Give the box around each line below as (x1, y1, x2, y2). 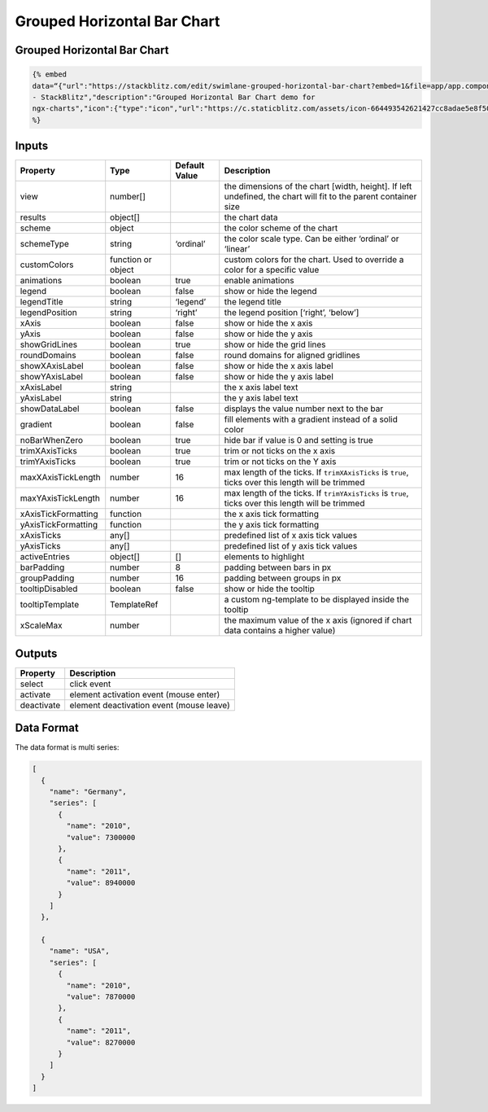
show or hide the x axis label (224, 361, 333, 372)
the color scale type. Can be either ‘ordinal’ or (224, 233, 399, 244)
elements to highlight (224, 551, 305, 563)
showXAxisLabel (20, 361, 85, 372)
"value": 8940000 (66, 878, 136, 887)
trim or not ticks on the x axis (224, 445, 336, 457)
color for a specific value (224, 265, 320, 276)
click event (69, 678, 111, 690)
